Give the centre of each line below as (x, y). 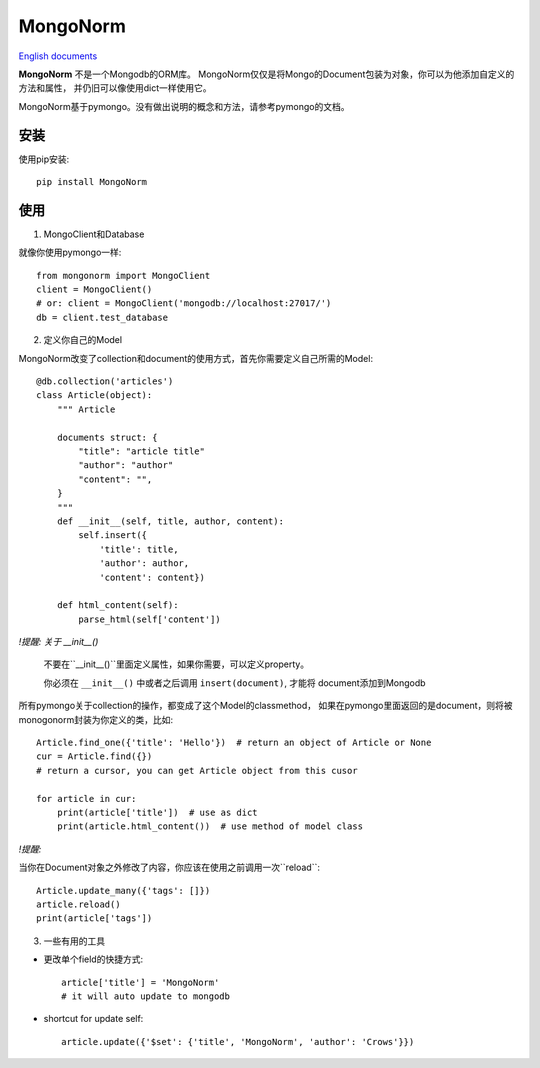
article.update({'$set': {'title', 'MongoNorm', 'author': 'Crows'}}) (238, 1041)
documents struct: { (107, 437)
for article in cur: (86, 798)
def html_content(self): (117, 605)
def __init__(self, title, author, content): (170, 521)
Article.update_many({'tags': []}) (123, 890)
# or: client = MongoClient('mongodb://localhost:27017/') (184, 303)
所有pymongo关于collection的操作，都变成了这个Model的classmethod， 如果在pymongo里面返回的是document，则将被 (266, 706)
